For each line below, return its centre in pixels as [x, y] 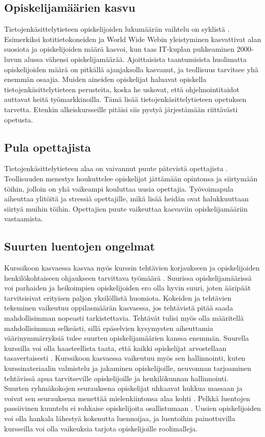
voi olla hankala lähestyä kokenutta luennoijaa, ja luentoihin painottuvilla [120, 418]
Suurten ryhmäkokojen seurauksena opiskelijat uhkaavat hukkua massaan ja [123, 388]
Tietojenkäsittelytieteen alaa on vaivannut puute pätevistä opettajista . [116, 168]
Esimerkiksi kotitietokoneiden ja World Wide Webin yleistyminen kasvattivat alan [133, 39]
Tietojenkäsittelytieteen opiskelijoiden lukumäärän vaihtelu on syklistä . [117, 29]
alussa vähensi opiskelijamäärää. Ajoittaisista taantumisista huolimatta [135, 59]
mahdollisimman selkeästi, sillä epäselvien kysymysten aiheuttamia [109, 328]
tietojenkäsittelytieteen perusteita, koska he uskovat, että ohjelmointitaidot [122, 89]
